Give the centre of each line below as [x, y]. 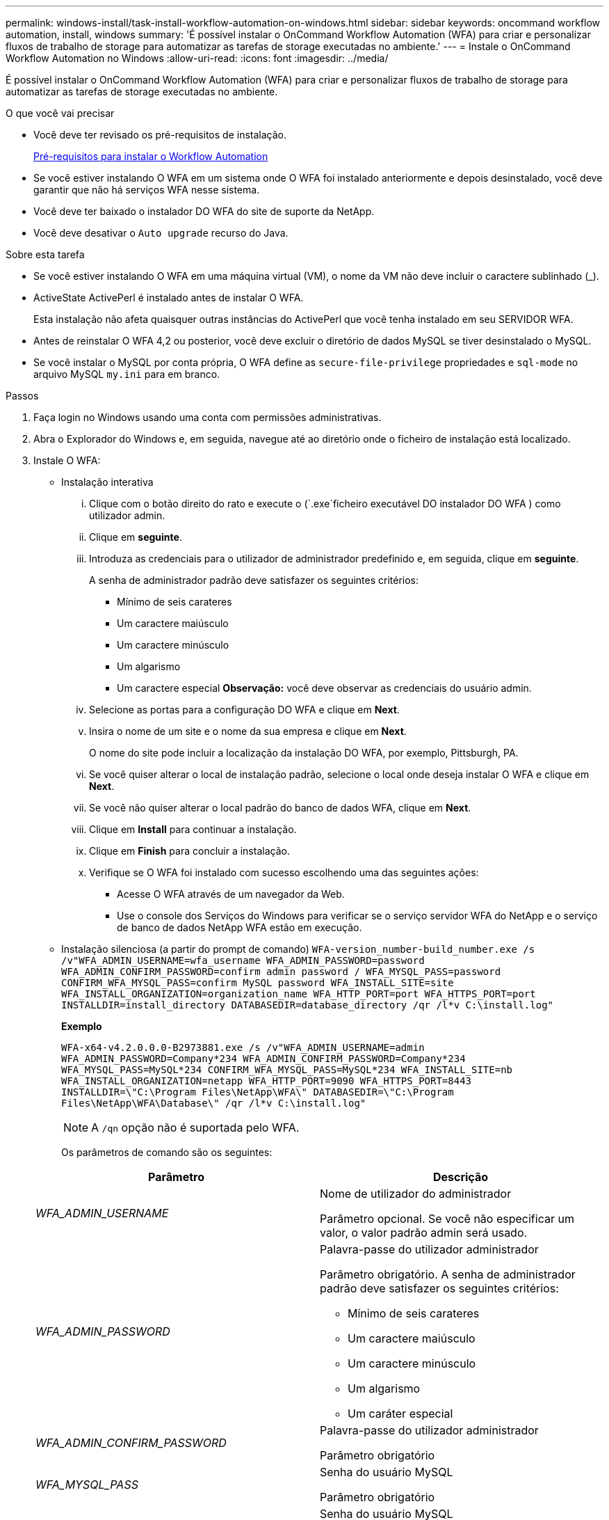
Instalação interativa [107, 482]
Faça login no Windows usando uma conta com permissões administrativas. [208, 417]
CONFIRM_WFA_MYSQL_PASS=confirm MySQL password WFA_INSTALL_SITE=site [258, 983]
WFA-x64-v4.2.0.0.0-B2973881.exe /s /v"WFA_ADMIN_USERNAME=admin [243, 1047]
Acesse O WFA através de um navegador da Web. [231, 894]
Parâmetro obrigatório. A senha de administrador [448, 1274]
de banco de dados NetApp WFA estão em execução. [239, 927]
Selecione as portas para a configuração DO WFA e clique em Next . [244, 710]
